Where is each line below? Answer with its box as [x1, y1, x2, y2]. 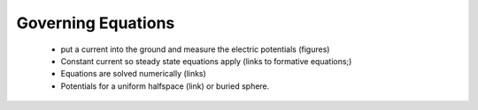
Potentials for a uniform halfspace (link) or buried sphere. [60, 80, 270, 92]
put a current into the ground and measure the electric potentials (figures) [60, 44, 330, 55]
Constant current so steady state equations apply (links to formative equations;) [60, 55, 352, 66]
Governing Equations [16, 13, 175, 33]
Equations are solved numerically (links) [60, 69, 207, 79]
